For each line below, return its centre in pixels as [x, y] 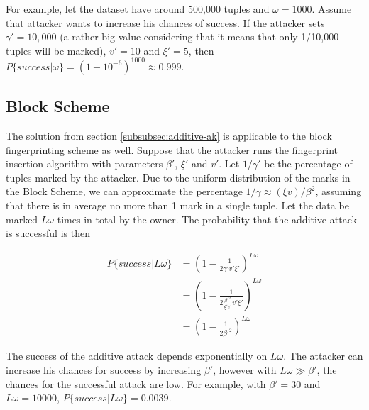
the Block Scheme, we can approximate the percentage [124, 191]
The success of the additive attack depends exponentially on [137, 356]
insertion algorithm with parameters [84, 164]
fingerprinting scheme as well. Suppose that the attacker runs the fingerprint [172, 149]
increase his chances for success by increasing [104, 370]
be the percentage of [308, 164]
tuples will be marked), [56, 50]
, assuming [338, 191]
